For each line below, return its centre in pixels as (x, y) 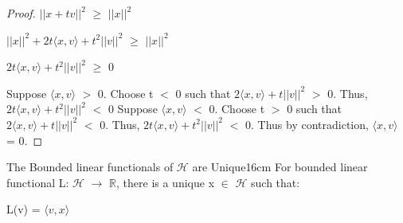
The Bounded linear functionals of (90, 167)
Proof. (21, 13)
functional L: (38, 182)
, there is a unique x (166, 182)
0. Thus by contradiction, (307, 124)
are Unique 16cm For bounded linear (280, 167)
